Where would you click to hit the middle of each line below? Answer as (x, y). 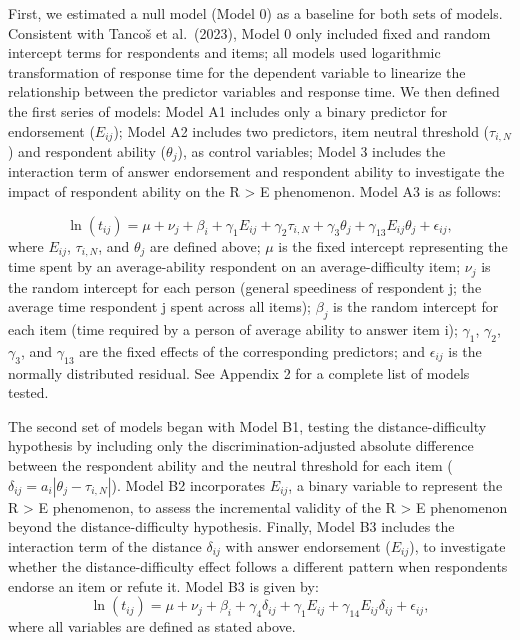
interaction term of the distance (105, 545)
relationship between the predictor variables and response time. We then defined (254, 91)
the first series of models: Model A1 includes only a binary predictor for (228, 110)
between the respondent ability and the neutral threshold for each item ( (230, 464)
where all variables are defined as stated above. (152, 626)
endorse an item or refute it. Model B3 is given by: (163, 585)
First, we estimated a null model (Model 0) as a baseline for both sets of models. (255, 13)
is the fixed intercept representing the (393, 245)
